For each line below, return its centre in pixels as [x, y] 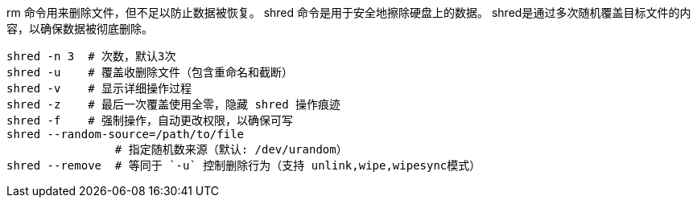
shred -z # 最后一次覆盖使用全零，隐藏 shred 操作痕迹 [174, 104]
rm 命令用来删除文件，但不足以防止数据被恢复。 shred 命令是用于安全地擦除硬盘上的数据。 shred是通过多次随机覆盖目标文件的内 [349, 12]
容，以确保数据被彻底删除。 [80, 29]
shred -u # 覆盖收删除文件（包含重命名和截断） [150, 72]
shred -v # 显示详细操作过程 [99, 88]
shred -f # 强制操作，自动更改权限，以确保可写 [150, 120]
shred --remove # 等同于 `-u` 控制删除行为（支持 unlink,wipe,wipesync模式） [244, 165]
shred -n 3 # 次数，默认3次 [91, 56]
